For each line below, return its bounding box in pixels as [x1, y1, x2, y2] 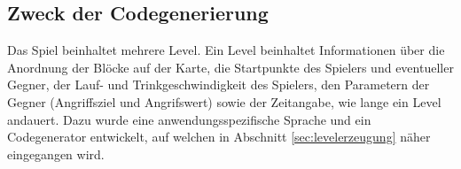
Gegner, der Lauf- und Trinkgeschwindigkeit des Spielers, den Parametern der [7, 75, 430, 94]
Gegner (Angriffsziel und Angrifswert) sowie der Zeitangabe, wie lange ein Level [7, 92, 441, 111]
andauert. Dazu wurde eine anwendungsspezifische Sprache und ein [7, 110, 371, 128]
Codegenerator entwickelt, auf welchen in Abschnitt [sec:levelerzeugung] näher [7, 127, 431, 146]
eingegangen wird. [7, 144, 105, 163]
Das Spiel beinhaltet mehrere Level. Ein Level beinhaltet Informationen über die [7, 41, 445, 59]
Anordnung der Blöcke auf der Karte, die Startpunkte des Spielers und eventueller [7, 58, 454, 76]
